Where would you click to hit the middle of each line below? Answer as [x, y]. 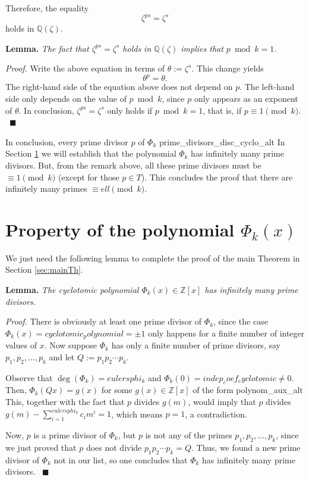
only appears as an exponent [246, 98]
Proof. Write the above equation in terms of [85, 68]
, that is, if [222, 110]
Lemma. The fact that [47, 48]
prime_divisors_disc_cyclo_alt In [222, 141]
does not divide [114, 447]
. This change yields [228, 68]
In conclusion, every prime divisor [67, 141]
